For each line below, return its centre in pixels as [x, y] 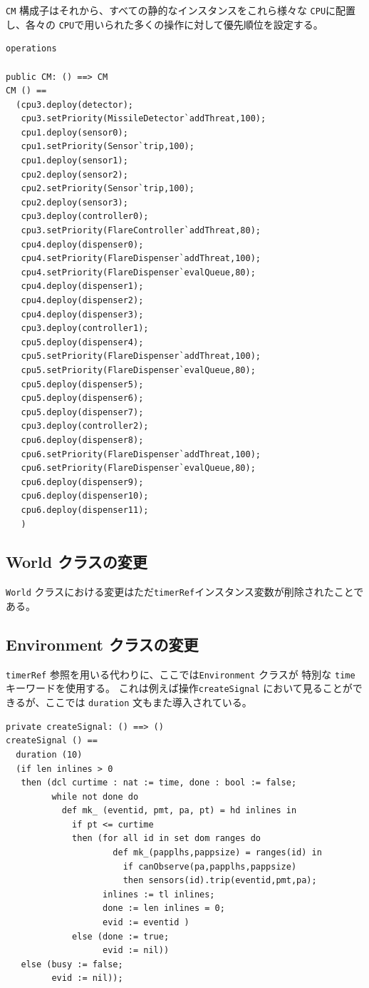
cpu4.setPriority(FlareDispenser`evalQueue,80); [138, 272]
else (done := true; [121, 936]
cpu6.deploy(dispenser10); [85, 496]
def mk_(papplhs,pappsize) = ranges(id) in [217, 853]
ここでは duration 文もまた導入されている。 [149, 702]
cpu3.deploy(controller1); [85, 329]
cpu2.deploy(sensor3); [74, 202]
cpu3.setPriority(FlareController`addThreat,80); [141, 231]
